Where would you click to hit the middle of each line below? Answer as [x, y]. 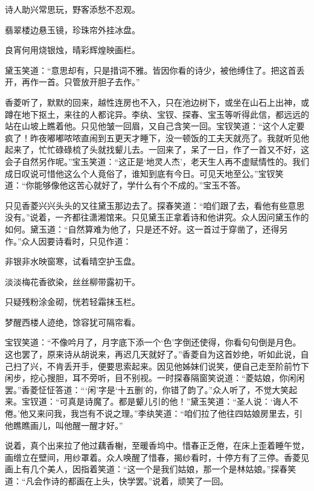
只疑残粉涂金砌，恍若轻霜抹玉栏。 [72, 302]
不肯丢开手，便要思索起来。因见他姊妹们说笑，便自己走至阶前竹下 [178, 366]
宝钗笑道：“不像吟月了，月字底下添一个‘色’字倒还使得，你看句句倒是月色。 [153, 342]
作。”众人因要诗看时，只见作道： [68, 241]
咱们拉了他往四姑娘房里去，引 [244, 413]
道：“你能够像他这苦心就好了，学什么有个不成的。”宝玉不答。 [125, 185]
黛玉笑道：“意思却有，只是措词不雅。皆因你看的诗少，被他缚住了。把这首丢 [155, 70]
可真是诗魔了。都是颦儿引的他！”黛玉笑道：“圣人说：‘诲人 [175, 401]
